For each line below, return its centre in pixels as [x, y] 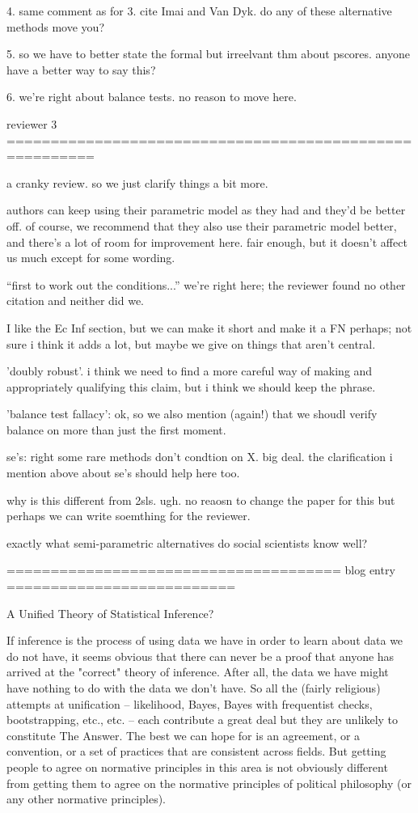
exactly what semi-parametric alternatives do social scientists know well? [187, 542]
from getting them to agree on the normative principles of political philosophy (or [209, 783]
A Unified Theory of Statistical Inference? [110, 613]
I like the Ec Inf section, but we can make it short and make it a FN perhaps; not [209, 327]
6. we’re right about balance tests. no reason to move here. [152, 97]
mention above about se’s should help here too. [123, 473]
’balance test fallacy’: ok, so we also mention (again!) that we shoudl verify [192, 414]
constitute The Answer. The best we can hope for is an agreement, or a [184, 735]
